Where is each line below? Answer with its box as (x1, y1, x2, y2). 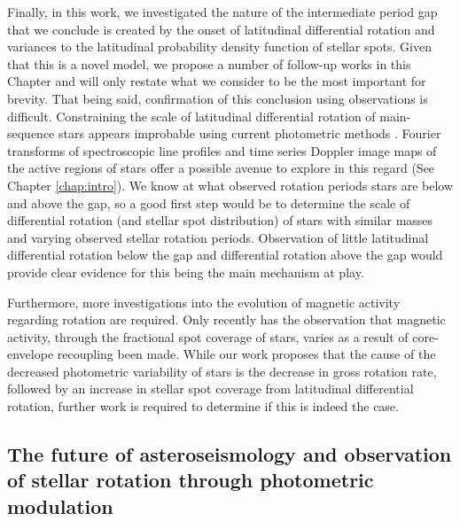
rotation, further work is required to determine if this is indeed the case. (7, 397, 399, 416)
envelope (7, 345, 54, 363)
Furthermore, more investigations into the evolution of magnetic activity (7, 292, 401, 311)
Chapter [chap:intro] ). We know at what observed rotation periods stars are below (7, 175, 454, 194)
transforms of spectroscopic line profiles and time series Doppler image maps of (7, 141, 437, 159)
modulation (7, 492, 113, 519)
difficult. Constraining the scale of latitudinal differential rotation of (7, 106, 376, 125)
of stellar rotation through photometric (7, 466, 374, 494)
